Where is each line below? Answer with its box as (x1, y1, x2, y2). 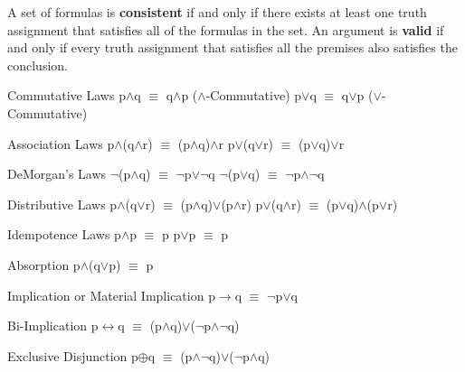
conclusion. (7, 55, 68, 74)
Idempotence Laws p (7, 225, 121, 244)
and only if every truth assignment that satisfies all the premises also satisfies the (7, 38, 458, 57)
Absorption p (7, 255, 81, 274)
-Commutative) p (205, 86, 302, 105)
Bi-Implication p (7, 316, 99, 335)
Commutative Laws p (7, 86, 126, 105)
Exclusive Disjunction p (7, 346, 138, 365)
